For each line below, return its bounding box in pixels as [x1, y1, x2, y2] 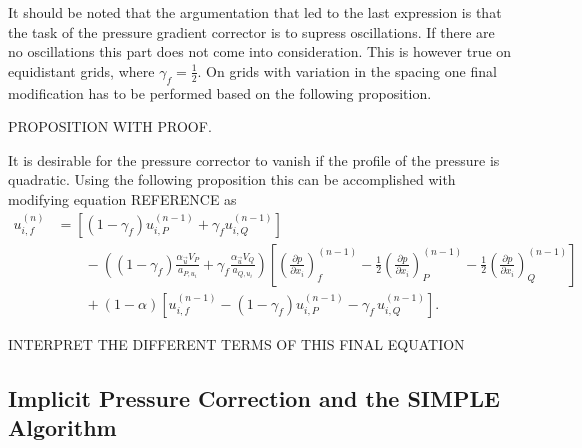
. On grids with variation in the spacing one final [197, 60, 497, 81]
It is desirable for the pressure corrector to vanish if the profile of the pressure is [8, 149, 500, 170]
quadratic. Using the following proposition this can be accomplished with [8, 169, 456, 190]
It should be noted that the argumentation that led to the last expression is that [8, 2, 502, 22]
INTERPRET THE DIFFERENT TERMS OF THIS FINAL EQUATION [8, 333, 465, 354]
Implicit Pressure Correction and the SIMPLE [8, 382, 500, 413]
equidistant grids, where [8, 60, 155, 81]
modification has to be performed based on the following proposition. [8, 82, 432, 103]
